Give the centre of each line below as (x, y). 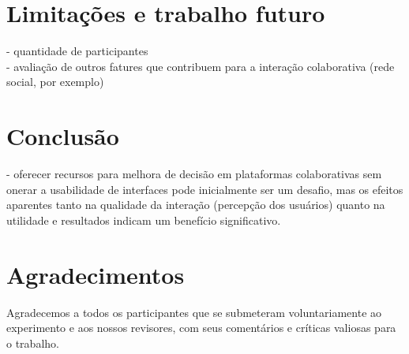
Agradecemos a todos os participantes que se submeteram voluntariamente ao (194, 312)
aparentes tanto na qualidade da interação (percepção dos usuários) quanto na (196, 205)
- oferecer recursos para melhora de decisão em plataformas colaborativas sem (194, 174)
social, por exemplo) (55, 82)
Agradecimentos (96, 274)
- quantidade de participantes (77, 51)
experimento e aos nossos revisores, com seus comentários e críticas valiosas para (201, 328)
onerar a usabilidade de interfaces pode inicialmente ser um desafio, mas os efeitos (205, 189)
